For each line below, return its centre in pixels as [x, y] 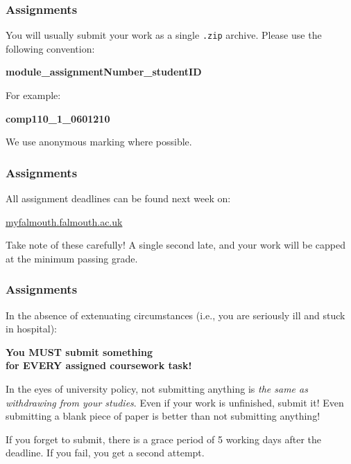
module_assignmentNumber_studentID [104, 72]
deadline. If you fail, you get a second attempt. [105, 453]
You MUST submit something [79, 351]
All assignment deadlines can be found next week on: [118, 198]
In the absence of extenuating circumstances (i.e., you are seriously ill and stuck [175, 315]
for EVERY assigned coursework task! [99, 365]
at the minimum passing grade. [72, 258]
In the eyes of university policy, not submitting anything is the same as [157, 389]
